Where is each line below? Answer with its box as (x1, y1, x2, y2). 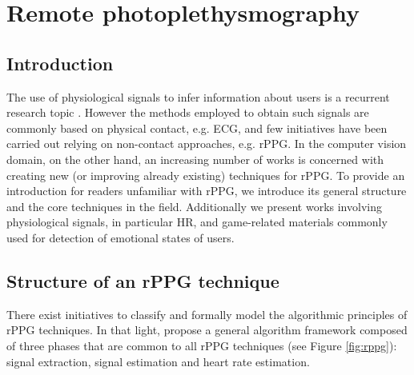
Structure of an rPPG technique (6, 268, 279, 293)
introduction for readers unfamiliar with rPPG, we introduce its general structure (6, 182, 407, 199)
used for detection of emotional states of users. (6, 229, 235, 245)
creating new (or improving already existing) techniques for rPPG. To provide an (6, 166, 405, 183)
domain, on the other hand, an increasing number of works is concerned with (6, 150, 384, 167)
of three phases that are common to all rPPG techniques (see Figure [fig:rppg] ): (6, 337, 397, 353)
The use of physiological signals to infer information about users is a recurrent (6, 88, 390, 105)
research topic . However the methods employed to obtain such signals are (6, 104, 369, 121)
